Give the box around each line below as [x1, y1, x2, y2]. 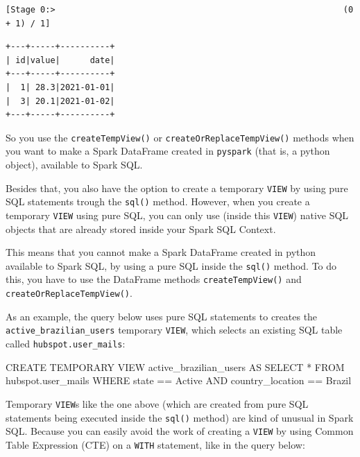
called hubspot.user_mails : [6, 336, 126, 351]
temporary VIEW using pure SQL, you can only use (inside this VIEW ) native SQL [6, 207, 349, 222]
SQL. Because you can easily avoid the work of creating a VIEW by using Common [6, 424, 354, 438]
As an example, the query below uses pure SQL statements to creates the [6, 309, 318, 323]
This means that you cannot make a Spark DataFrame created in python [6, 245, 316, 259]
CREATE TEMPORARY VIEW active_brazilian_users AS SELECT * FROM [6, 359, 345, 374]
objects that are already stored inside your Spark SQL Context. [6, 221, 276, 236]
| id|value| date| [6, 55, 115, 65]
